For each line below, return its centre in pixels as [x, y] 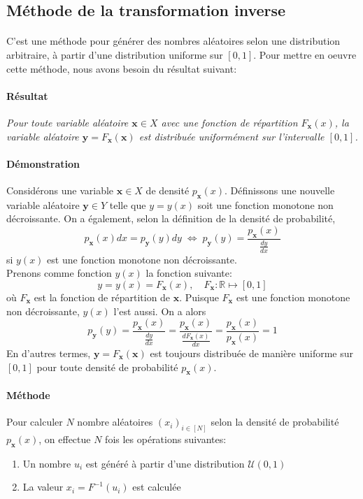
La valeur [43, 487]
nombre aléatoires [115, 422]
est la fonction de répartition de [102, 297]
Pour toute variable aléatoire [67, 122]
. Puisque [199, 297]
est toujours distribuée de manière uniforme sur [252, 353]
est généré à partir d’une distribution [165, 463]
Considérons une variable [60, 190]
